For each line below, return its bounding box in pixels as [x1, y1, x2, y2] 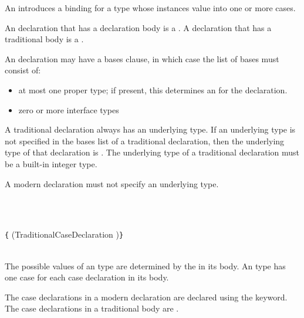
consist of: [5, 64, 41, 76]
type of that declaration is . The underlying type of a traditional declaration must [5, 146, 300, 158]
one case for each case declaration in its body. [5, 271, 169, 283]
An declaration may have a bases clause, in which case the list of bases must [5, 52, 279, 65]
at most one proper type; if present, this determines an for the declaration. [18, 83, 288, 96]
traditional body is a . [5, 33, 84, 45]
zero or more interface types [18, 103, 119, 116]
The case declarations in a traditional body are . [5, 302, 179, 314]
